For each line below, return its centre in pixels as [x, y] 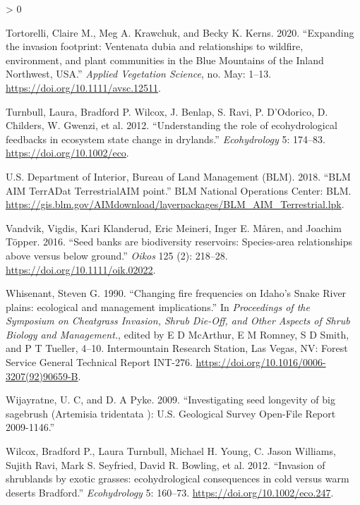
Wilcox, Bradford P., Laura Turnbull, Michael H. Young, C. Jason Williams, [171, 451]
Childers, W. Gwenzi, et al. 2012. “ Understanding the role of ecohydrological [172, 125]
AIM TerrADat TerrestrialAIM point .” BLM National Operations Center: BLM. [179, 190]
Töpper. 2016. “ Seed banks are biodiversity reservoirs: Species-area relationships [179, 242]
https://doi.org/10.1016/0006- [261, 362]
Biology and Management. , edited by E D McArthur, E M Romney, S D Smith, [178, 334]
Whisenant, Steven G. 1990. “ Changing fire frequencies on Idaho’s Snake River [176, 293]
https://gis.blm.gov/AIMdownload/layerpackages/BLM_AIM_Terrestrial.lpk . [175, 204]
